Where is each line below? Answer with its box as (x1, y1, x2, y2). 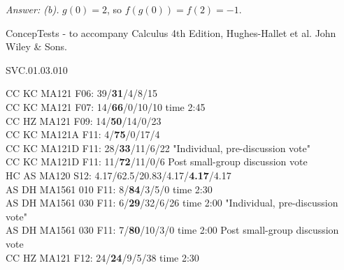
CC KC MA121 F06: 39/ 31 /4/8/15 (6, 86, 157, 100)
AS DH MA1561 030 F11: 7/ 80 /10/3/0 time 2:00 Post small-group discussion (6, 223, 339, 237)
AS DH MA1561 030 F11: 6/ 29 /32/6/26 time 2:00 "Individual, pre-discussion (6, 195, 338, 210)
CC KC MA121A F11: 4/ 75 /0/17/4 (6, 127, 160, 142)
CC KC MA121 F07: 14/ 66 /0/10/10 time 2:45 (6, 99, 206, 114)
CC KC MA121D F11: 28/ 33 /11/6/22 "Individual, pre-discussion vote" (6, 140, 310, 155)
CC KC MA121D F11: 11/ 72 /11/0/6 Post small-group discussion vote (6, 154, 308, 169)
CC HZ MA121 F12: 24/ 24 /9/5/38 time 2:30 (6, 250, 199, 264)
